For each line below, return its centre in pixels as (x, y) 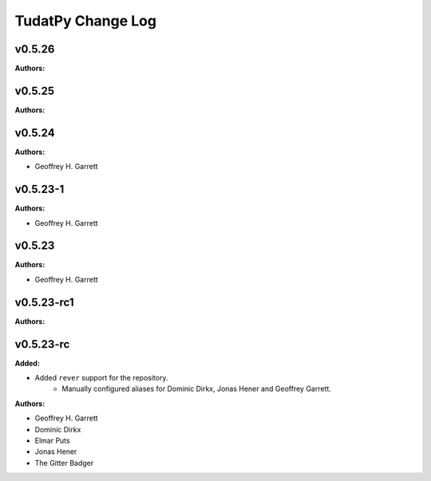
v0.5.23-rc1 (44, 302)
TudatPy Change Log (86, 21)
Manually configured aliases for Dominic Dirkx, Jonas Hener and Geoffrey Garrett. (196, 389)
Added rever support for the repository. (101, 378)
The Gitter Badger (64, 463)
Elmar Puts (53, 441)
